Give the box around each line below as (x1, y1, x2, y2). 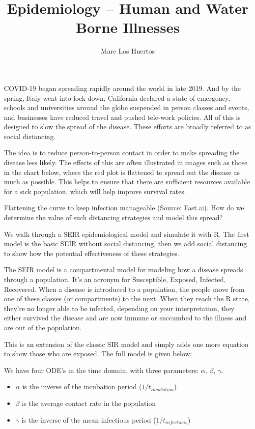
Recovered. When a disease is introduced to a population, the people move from (4, 284, 245, 294)
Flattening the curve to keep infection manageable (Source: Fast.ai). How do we (4, 202, 244, 213)
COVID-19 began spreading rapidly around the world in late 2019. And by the (4, 83, 241, 93)
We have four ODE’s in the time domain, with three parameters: (4, 365, 199, 375)
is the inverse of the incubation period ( (22, 381, 142, 392)
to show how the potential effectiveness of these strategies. (4, 248, 179, 258)
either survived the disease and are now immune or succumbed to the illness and (4, 313, 247, 323)
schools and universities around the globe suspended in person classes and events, (4, 102, 249, 113)
